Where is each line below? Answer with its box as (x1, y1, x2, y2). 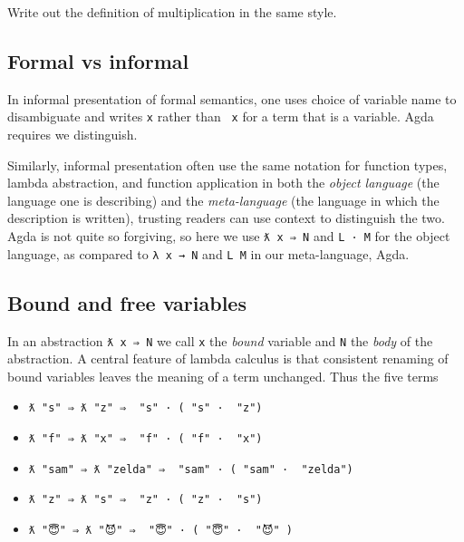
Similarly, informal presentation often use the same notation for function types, (7, 155, 448, 174)
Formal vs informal (7, 46, 189, 74)
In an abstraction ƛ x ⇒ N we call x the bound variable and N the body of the (7, 331, 433, 350)
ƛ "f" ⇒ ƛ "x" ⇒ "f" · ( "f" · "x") (28, 432, 263, 446)
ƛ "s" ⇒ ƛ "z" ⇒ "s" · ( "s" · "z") (28, 402, 263, 415)
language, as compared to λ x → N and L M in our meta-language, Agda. (7, 244, 410, 263)
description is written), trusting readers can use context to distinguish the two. (7, 208, 445, 227)
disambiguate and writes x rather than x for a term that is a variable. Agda (7, 107, 434, 126)
